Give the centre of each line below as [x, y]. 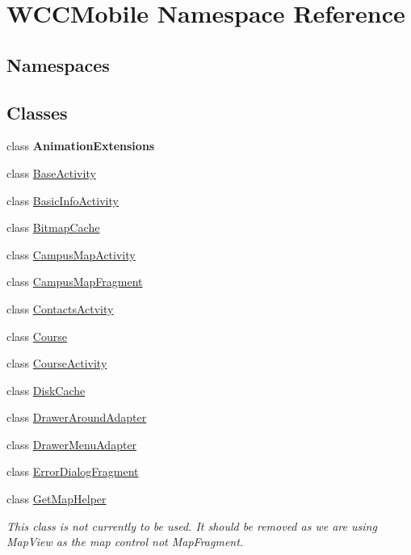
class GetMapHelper [57, 499]
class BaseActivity [51, 172]
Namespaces [58, 64]
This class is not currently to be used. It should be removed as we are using [192, 526]
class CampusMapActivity [71, 254]
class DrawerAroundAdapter [77, 417]
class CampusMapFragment [75, 282]
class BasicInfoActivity [63, 200]
